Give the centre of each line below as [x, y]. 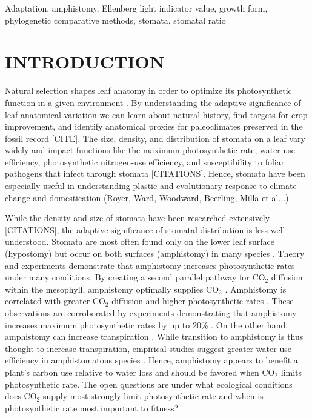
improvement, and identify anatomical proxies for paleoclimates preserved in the [154, 126]
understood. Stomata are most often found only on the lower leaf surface [140, 241]
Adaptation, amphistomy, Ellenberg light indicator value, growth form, [136, 8]
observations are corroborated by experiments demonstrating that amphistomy [151, 313]
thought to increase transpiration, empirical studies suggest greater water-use [148, 348]
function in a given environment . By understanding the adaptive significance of [153, 102]
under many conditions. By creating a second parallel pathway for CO [135, 277]
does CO [21, 396]
